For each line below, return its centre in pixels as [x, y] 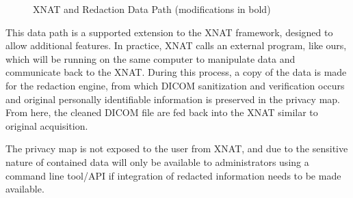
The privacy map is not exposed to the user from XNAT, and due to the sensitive [177, 148]
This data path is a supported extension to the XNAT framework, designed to [169, 32]
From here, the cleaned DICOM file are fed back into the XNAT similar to [162, 112]
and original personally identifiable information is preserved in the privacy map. [173, 99]
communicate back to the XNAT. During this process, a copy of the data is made [176, 72]
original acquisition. [47, 125]
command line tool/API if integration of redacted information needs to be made [173, 175]
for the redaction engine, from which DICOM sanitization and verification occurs [175, 85]
